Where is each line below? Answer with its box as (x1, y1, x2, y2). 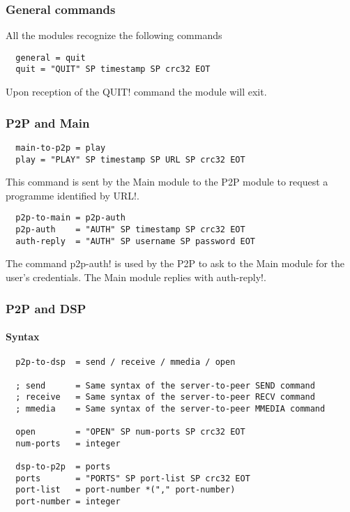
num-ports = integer (15, 438, 121, 449)
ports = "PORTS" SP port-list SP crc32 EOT (15, 473, 250, 483)
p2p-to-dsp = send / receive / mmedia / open (15, 357, 236, 368)
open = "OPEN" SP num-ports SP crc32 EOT (15, 427, 245, 437)
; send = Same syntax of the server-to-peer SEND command (15, 380, 315, 391)
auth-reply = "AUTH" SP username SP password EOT (15, 236, 255, 246)
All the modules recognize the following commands (6, 28, 222, 43)
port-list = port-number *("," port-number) (15, 485, 236, 495)
